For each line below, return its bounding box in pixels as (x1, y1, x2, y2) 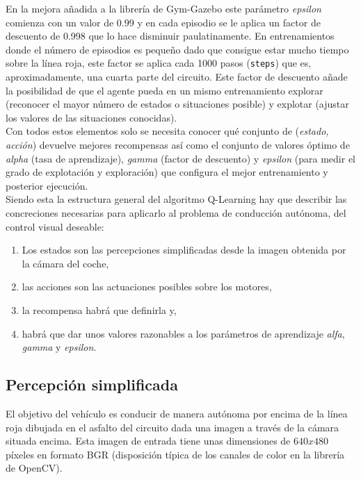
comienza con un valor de (6, 15, 114, 29)
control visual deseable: (6, 219, 104, 233)
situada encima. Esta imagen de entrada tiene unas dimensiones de (6, 433, 291, 448)
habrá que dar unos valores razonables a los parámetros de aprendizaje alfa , (22, 326, 345, 340)
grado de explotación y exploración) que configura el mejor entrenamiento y (6, 165, 328, 179)
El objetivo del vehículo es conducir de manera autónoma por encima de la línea (6, 406, 348, 420)
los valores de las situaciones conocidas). (6, 110, 177, 124)
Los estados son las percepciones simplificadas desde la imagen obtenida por (22, 242, 346, 257)
